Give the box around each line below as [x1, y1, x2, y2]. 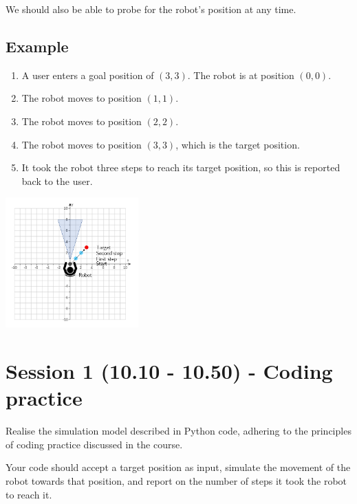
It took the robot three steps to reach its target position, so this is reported [21, 160, 340, 175]
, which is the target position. [175, 137, 300, 151]
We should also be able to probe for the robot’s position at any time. [6, 2, 296, 16]
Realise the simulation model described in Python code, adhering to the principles [6, 424, 351, 438]
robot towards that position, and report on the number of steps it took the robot [6, 474, 347, 488]
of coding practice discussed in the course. [6, 437, 183, 451]
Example [6, 35, 69, 56]
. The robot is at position [187, 67, 294, 82]
